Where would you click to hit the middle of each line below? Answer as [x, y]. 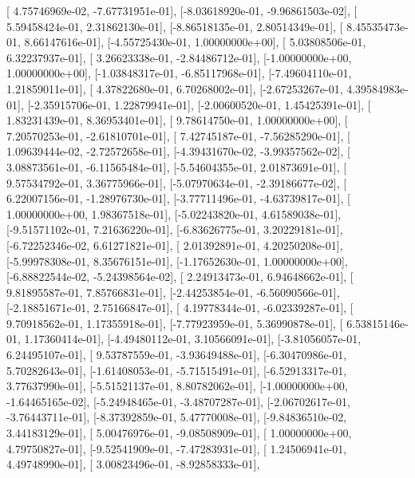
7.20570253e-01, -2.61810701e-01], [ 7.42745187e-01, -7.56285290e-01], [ [178, 135]
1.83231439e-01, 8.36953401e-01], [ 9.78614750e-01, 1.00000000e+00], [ [177, 120]
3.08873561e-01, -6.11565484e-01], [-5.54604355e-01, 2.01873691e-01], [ [177, 166]
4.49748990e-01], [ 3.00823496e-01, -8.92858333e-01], [133, 464]
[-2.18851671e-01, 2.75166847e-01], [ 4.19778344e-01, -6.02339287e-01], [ [180, 308]
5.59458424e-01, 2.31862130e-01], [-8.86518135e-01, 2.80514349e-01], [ [175, 26]
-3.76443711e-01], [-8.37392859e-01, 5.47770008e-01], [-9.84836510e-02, [177, 417]
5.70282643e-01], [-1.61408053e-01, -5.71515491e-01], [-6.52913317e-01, [177, 370]
